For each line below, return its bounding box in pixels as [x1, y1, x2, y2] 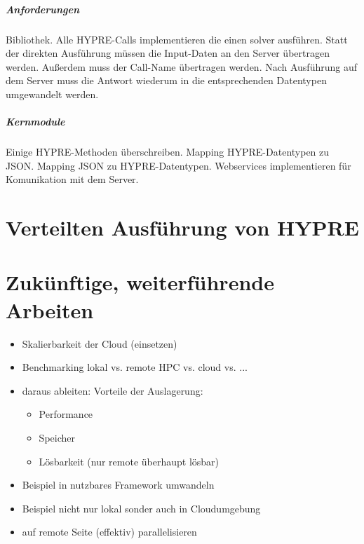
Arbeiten [6, 295, 94, 324]
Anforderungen [6, 1, 80, 16]
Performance [39, 407, 93, 421]
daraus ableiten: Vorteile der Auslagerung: [22, 383, 203, 397]
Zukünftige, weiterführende [6, 268, 274, 297]
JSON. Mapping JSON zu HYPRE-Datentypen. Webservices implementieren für [6, 158, 351, 172]
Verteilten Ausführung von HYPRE [6, 213, 359, 242]
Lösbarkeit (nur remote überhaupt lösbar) [39, 454, 220, 468]
